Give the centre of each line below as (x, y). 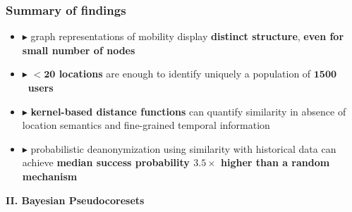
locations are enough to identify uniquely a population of (185, 74)
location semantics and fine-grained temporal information (146, 125)
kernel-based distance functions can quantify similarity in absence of (188, 111)
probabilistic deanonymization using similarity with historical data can (183, 148)
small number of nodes (79, 50)
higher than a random (275, 162)
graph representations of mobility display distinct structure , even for (187, 36)
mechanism (50, 176)
